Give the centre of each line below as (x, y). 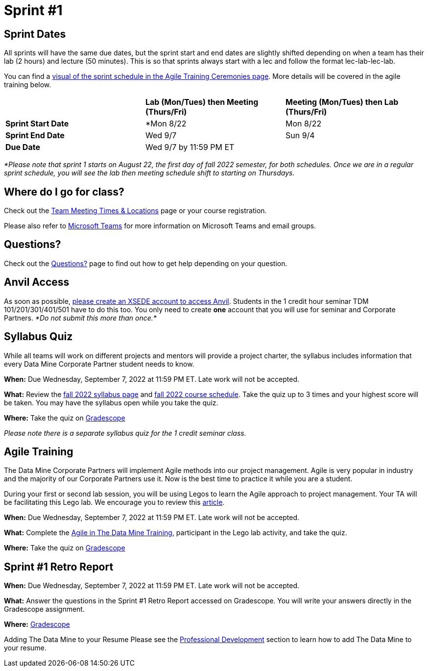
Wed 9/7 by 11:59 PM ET (190, 147)
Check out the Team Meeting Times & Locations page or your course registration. (135, 211)
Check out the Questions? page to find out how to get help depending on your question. (146, 263)
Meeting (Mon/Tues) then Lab (342, 102)
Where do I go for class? (64, 192)
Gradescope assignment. (44, 609)
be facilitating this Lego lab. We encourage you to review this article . (114, 502)
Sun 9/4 (300, 136)
